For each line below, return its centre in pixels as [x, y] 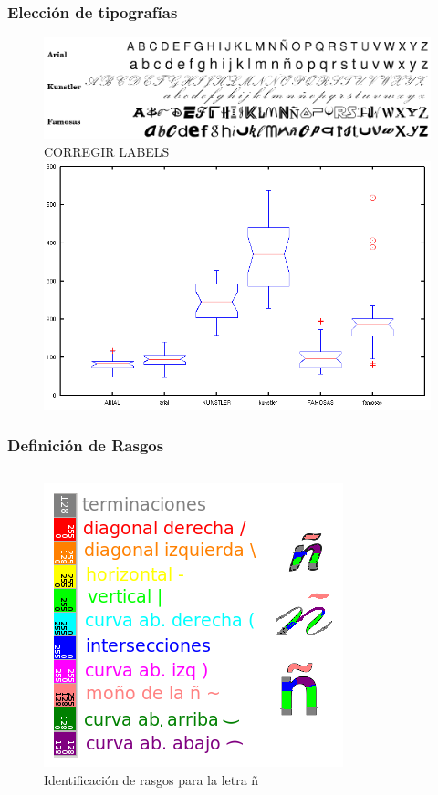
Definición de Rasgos [86, 445]
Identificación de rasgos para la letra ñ [151, 780]
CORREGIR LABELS [107, 152]
